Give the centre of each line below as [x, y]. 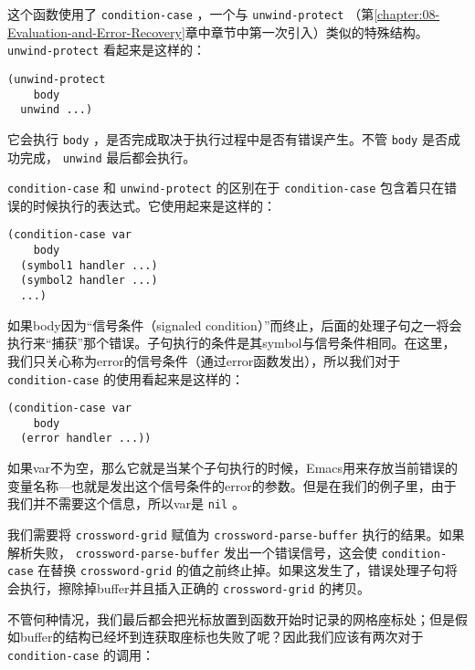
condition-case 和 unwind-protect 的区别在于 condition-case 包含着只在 [226, 188]
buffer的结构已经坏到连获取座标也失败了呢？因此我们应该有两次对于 [222, 637]
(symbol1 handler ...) [89, 265]
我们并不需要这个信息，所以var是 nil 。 [126, 503]
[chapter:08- [407, 14]
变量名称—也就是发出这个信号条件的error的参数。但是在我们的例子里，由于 [232, 485]
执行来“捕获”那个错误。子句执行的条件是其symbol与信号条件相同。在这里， [232, 343]
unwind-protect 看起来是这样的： [106, 50]
